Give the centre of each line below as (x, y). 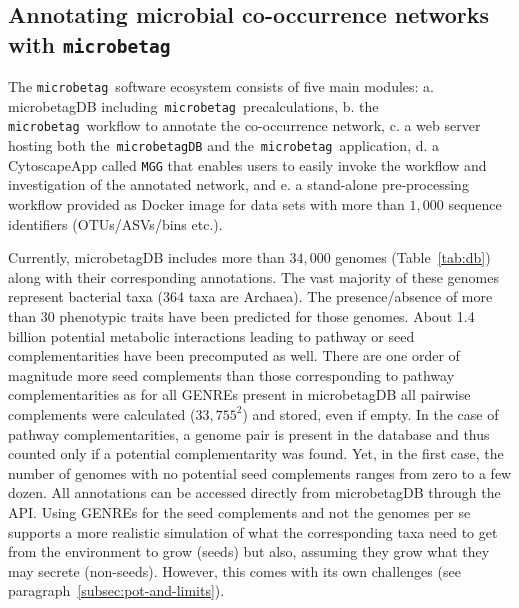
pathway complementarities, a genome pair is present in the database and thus (249, 433)
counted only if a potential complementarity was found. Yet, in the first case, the (256, 453)
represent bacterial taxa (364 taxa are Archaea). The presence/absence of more (250, 296)
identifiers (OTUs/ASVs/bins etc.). (115, 223)
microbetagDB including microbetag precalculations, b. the (193, 105)
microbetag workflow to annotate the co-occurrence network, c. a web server (244, 125)
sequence (475, 204)
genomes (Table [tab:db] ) (413, 257)
